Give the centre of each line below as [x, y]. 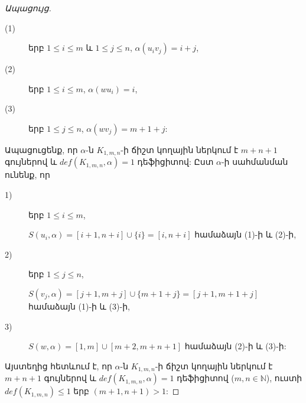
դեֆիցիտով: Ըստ [175, 162]
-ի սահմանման [255, 162]
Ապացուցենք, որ [41, 149]
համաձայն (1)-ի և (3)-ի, [79, 306]
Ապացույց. [28, 8]
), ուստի [284, 378]
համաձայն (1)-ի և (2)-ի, [245, 234]
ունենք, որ [27, 175]
